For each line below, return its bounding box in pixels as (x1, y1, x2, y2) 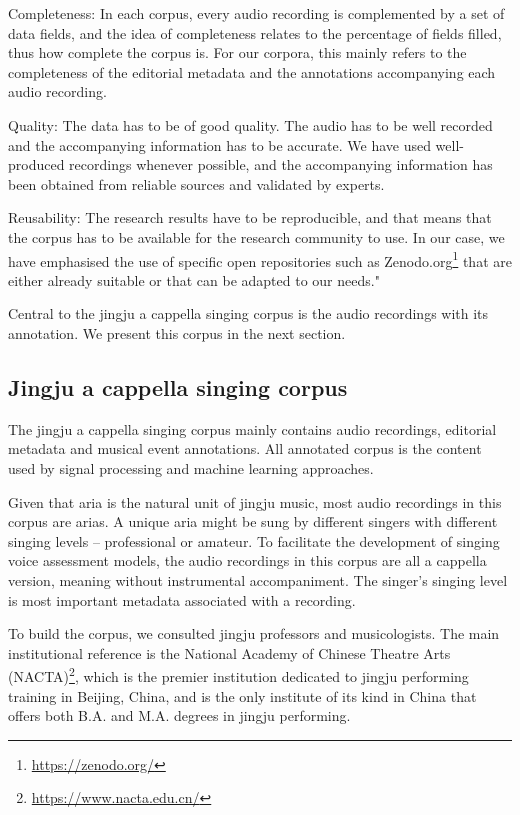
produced (8, 154, 65, 175)
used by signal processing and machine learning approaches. (8, 457, 374, 478)
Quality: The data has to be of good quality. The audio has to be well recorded (8, 114, 493, 135)
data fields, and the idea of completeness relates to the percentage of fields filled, (8, 22, 502, 43)
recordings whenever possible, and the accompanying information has (69, 154, 493, 175)
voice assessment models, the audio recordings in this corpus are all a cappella (8, 550, 487, 571)
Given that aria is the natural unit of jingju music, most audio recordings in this (8, 491, 502, 512)
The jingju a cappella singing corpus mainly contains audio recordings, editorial (8, 418, 497, 439)
